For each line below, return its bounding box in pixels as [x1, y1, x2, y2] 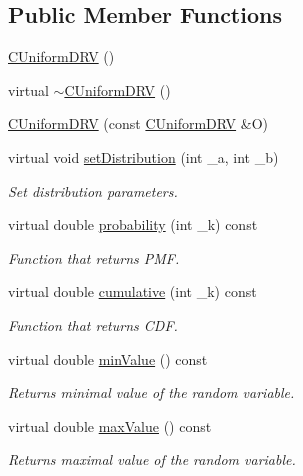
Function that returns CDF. [8, 314, 178, 335]
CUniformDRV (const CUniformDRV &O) [8, 113, 268, 134]
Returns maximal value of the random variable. [8, 449, 296, 470]
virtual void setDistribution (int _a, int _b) [8, 146, 279, 167]
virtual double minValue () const [8, 348, 208, 369]
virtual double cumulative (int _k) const [8, 281, 257, 302]
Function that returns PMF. [8, 247, 180, 268]
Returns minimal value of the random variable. [8, 382, 295, 403]
